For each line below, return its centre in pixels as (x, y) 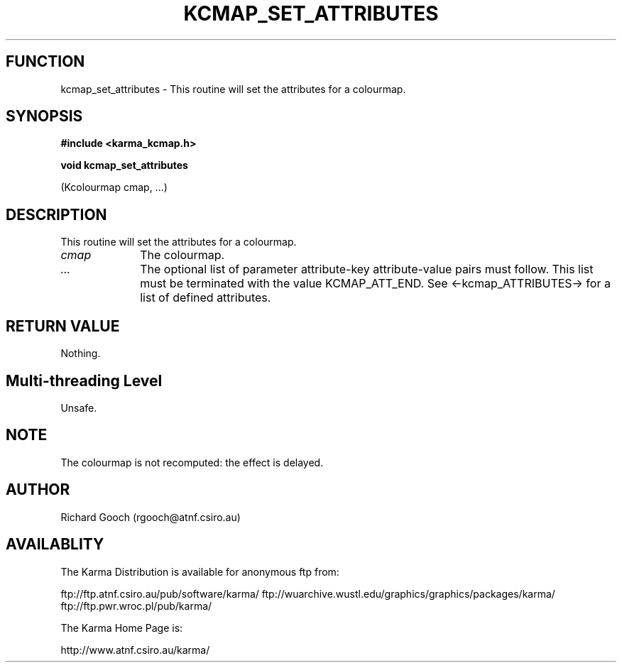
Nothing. (81, 354)
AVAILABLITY (55, 544)
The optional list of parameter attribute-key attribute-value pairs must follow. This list (367, 269)
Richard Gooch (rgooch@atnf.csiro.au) (151, 517)
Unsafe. (79, 407)
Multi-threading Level (84, 380)
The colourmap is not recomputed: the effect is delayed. (192, 462)
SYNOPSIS (44, 116)
